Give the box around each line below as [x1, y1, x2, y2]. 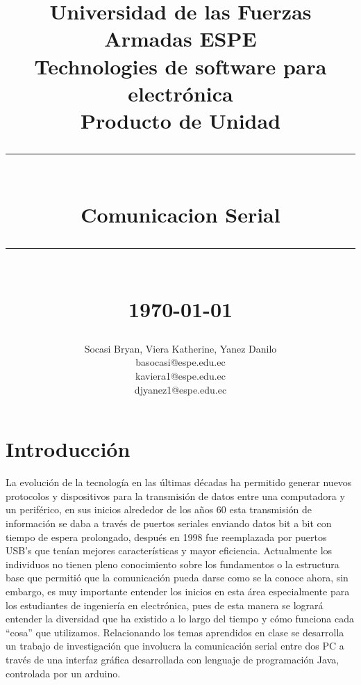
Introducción [6, 435, 131, 463]
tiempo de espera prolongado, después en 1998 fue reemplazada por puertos [6, 529, 327, 544]
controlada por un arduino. [6, 666, 121, 680]
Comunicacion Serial [81, 200, 280, 229]
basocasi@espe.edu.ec [135, 355, 226, 369]
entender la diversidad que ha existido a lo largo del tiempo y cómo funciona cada [6, 611, 354, 626]
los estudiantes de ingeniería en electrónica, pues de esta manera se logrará [6, 597, 324, 612]
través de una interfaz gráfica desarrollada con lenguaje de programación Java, [6, 652, 339, 666]
